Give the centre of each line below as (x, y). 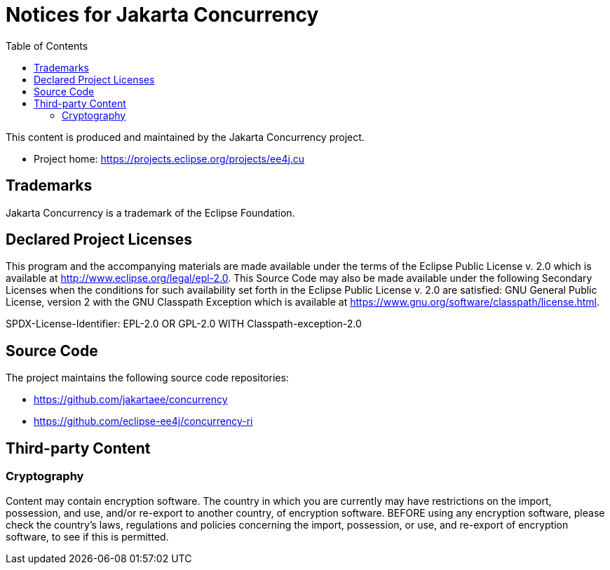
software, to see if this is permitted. (87, 536)
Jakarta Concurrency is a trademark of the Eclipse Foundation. (150, 212)
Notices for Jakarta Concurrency (162, 15)
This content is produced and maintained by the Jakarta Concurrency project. (185, 137)
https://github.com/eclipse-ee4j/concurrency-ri (143, 421)
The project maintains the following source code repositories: (147, 378)
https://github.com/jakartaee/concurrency (131, 400)
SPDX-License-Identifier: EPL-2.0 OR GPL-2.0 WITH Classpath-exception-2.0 (184, 324)
